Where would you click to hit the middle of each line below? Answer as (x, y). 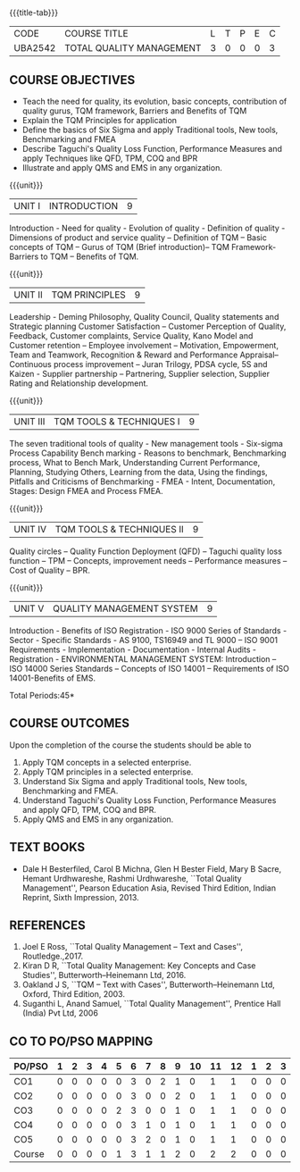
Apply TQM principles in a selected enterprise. (108, 772)
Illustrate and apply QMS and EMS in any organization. (122, 167)
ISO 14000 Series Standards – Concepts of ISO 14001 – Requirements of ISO (150, 669)
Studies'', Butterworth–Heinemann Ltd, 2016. (104, 975)
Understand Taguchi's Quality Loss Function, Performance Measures (149, 800)
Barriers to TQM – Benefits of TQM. (74, 256)
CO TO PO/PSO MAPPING (81, 1041)
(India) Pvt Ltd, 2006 (60, 1013)
